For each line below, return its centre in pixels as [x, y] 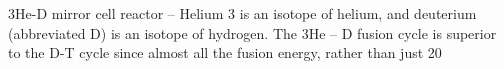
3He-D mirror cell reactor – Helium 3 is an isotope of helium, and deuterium [242, 13]
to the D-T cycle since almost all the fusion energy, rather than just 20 [225, 52]
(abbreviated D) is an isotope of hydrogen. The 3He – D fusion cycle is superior [252, 32]
